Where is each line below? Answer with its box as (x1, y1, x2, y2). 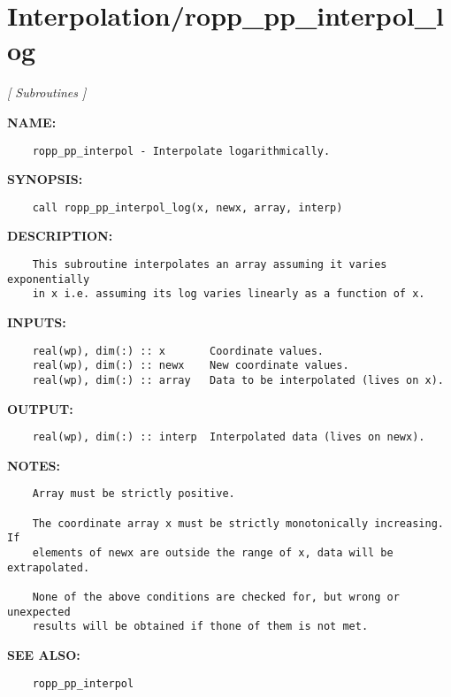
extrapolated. (7, 561, 90, 574)
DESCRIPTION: (7, 226, 113, 245)
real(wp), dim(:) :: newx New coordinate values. (32, 359, 349, 372)
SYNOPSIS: (7, 170, 83, 188)
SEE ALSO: (7, 645, 80, 663)
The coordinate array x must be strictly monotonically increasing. (32, 517, 444, 530)
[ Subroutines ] (7, 83, 87, 102)
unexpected (7, 605, 71, 618)
